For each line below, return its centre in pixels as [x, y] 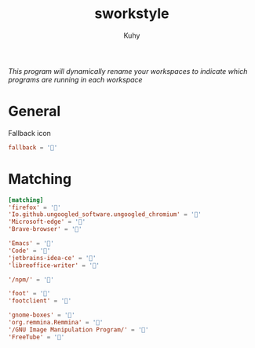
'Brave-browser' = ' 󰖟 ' [45, 229]
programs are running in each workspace [75, 79]
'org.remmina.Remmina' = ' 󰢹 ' [56, 323]
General [35, 112]
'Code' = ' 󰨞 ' [29, 251]
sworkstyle [132, 14]
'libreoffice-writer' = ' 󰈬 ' [54, 265]
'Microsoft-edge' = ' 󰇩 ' [47, 222]
